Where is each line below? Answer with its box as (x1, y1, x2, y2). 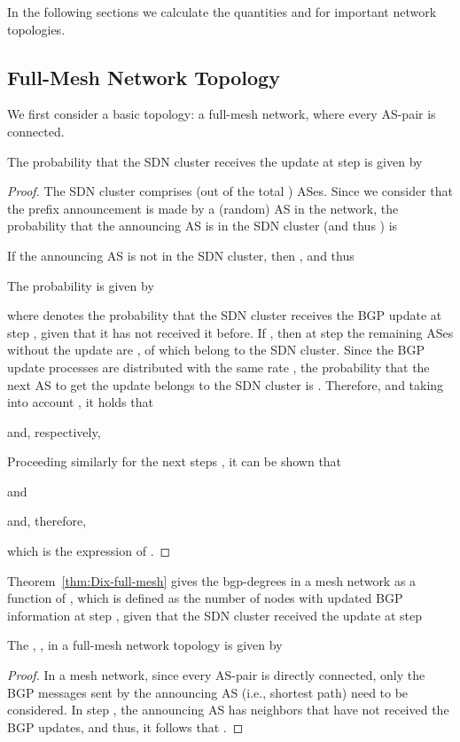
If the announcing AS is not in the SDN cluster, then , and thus (7, 246, 355, 264)
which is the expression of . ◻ (7, 542, 171, 560)
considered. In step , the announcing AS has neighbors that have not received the (7, 700, 449, 719)
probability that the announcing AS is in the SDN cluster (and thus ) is (7, 216, 398, 235)
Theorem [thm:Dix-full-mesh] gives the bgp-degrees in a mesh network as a (7, 571, 417, 590)
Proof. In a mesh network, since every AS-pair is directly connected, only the (7, 666, 425, 684)
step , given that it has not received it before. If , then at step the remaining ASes (7, 323, 454, 341)
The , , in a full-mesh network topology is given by (7, 636, 283, 654)
